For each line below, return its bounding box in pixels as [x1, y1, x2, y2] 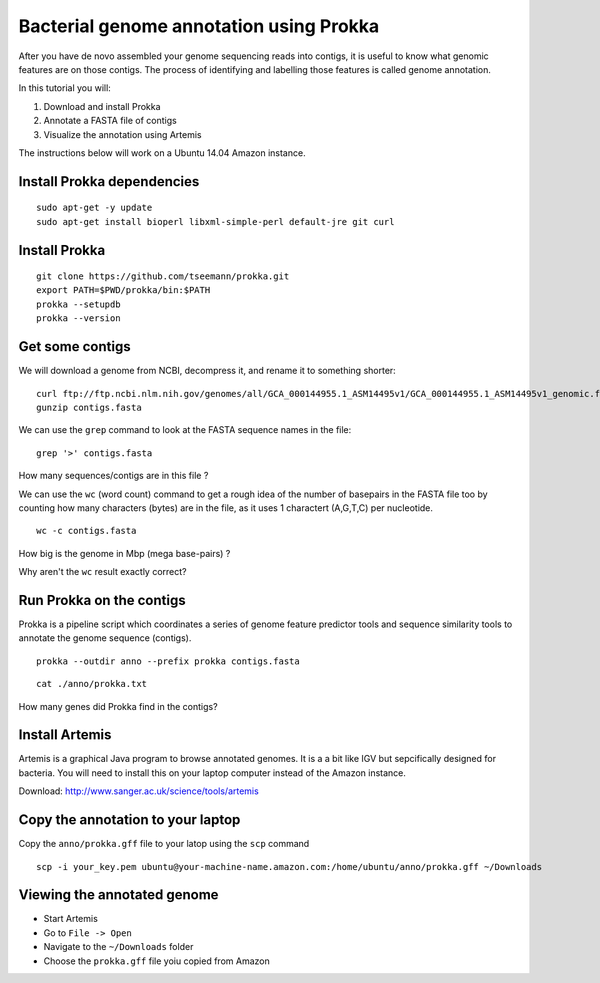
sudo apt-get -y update [36, 202, 153, 214]
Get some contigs [18, 338, 131, 355]
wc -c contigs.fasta [36, 525, 137, 537]
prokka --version [36, 313, 121, 324]
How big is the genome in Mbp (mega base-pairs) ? [18, 547, 231, 559]
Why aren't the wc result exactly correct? [18, 566, 187, 578]
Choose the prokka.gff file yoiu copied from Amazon [43, 955, 270, 967]
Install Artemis [18, 726, 112, 744]
